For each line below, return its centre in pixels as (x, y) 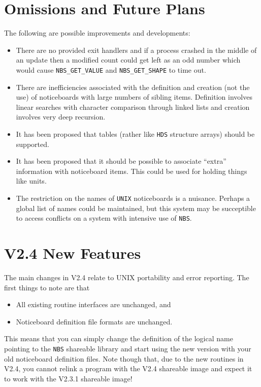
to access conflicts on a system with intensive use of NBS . (104, 218)
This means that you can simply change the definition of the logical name (119, 338)
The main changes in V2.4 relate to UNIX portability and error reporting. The (127, 277)
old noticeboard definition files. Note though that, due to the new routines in (124, 358)
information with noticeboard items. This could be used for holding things (132, 171)
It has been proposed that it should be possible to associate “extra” (121, 161)
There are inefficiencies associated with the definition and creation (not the (133, 87)
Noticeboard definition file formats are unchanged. (94, 321)
